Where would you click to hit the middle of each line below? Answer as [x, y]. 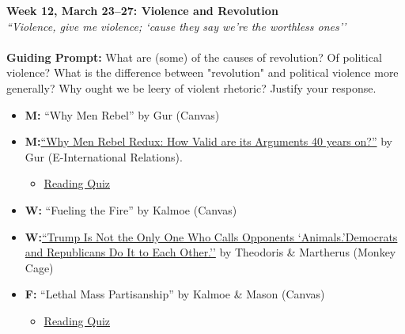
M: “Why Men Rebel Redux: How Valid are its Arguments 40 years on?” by [208, 141]
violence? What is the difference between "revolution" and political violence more [202, 72]
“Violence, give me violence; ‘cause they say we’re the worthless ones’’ [176, 26]
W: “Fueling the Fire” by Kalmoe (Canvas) [131, 209]
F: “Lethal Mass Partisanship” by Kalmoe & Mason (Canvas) [175, 294]
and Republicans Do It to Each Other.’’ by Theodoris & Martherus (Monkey [210, 252]
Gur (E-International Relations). [104, 156]
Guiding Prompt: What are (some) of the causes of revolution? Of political [194, 57]
